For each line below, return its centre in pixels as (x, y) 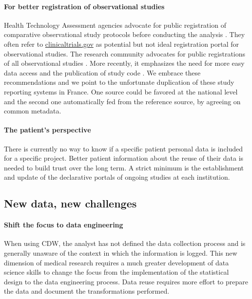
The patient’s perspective (48, 130)
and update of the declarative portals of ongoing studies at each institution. (117, 177)
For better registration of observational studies (84, 6)
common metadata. (33, 111)
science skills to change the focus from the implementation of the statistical (116, 272)
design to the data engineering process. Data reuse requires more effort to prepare (126, 281)
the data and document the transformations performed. (87, 291)
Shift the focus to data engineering (64, 225)
